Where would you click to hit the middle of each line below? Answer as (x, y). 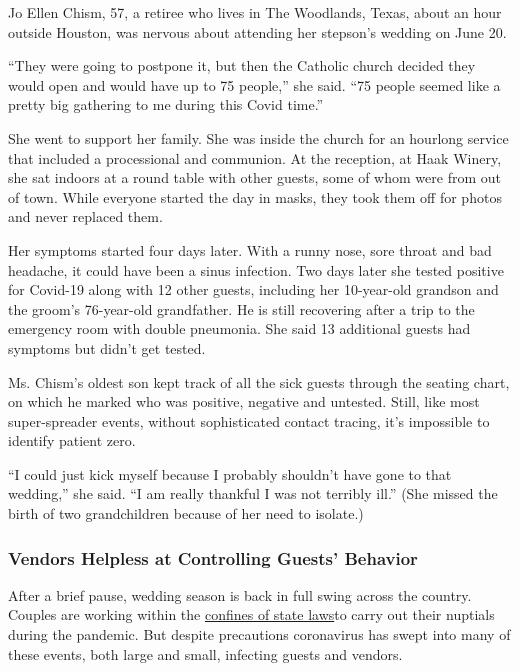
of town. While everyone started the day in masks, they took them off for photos (255, 196)
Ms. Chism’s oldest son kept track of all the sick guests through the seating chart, (259, 381)
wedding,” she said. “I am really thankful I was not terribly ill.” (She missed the (253, 493)
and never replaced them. (85, 216)
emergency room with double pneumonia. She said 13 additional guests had (239, 328)
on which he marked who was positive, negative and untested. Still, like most (244, 401)
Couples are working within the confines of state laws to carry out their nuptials (251, 614)
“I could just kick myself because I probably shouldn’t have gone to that (230, 473)
